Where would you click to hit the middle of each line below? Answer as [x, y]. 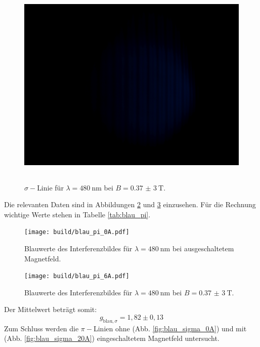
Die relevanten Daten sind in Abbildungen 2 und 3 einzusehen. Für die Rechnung [130, 204]
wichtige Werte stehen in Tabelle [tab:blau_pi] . [77, 214]
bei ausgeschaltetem [203, 248]
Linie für [50, 187]
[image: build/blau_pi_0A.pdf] [77, 232]
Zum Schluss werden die [41, 328]
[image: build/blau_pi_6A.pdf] [77, 276]
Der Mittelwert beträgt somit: [51, 309]
